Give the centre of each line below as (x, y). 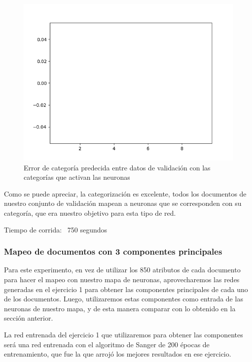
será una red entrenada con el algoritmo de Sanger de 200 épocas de (107, 344)
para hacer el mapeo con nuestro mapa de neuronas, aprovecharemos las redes (122, 279)
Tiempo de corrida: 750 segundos (56, 229)
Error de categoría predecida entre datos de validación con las (117, 167)
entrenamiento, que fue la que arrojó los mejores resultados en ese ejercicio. (118, 354)
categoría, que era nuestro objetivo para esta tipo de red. (90, 213)
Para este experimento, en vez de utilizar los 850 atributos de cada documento (122, 270)
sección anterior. (29, 318)
